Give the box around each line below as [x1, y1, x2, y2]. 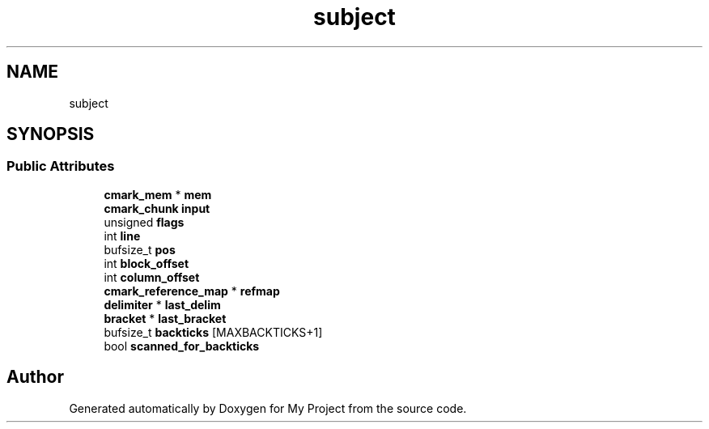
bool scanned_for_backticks [104, 338, 260, 353]
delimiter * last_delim [104, 297, 221, 312]
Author [6, 367, 64, 388]
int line [104, 228, 141, 243]
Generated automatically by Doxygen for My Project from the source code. [69, 401, 467, 415]
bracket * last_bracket [104, 311, 227, 325]
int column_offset [104, 270, 200, 284]
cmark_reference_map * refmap [104, 283, 280, 298]
